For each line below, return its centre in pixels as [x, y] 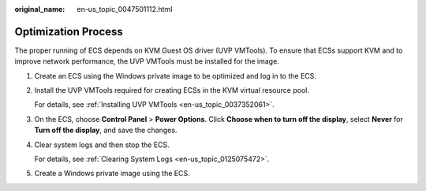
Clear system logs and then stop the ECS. [102, 145]
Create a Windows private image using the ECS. [112, 174]
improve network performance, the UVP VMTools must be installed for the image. [147, 61]
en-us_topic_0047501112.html [125, 9]
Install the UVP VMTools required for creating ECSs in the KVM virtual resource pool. [172, 90]
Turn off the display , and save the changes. [106, 130]
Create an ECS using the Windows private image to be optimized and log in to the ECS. [176, 75]
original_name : [40, 9]
